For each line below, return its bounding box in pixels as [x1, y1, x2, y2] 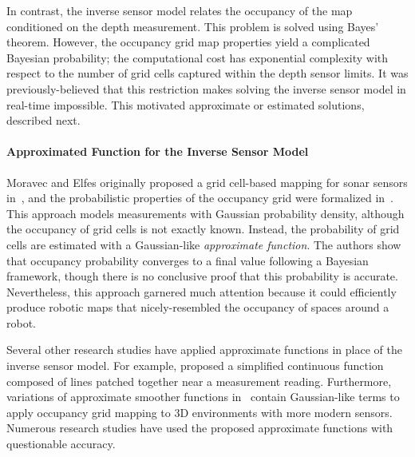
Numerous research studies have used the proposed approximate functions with [6, 419, 393, 436]
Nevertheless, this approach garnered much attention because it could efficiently [6, 283, 397, 300]
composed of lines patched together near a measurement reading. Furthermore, [6, 372, 392, 389]
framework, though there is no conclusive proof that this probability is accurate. [6, 268, 398, 284]
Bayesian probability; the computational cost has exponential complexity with [6, 49, 389, 66]
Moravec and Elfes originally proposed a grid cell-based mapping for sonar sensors [6, 173, 408, 190]
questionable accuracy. [6, 435, 116, 452]
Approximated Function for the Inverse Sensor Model [6, 143, 309, 160]
